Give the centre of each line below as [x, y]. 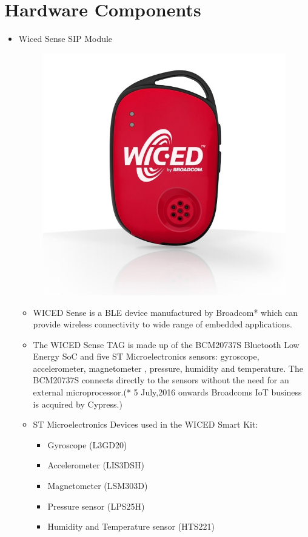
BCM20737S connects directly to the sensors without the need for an [161, 380]
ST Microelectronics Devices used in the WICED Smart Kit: [146, 424]
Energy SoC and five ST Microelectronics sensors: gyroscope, [146, 356]
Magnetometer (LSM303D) [98, 486]
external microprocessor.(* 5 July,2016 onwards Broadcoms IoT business [167, 392]
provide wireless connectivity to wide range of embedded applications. [162, 324]
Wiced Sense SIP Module [65, 39]
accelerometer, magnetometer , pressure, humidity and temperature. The [168, 368]
